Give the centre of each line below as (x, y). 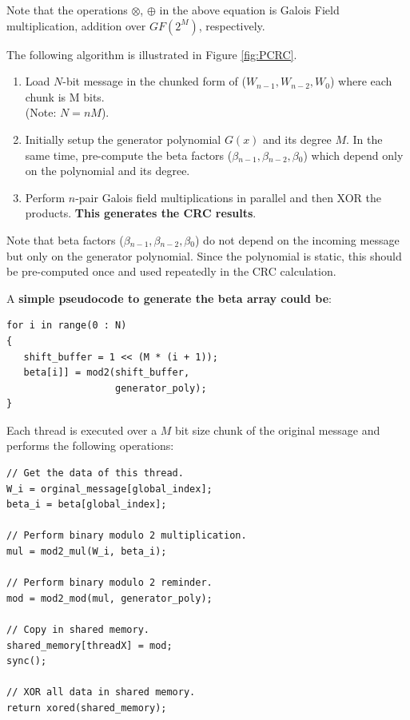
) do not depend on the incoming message (297, 239)
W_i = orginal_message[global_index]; (109, 489)
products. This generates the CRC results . (141, 213)
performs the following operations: (90, 446)
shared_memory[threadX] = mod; (90, 645)
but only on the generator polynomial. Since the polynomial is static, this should (204, 255)
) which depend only (353, 155)
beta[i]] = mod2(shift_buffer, (107, 373)
